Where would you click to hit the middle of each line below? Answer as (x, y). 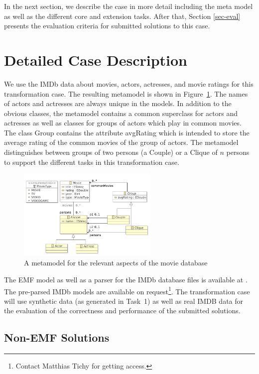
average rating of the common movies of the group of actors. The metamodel (121, 142)
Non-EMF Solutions (57, 337)
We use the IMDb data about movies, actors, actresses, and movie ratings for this (129, 83)
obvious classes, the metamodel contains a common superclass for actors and (121, 113)
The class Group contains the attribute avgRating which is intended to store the (127, 132)
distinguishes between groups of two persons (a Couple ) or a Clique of (111, 152)
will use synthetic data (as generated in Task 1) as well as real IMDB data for (124, 301)
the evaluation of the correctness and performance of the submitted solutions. (122, 311)
